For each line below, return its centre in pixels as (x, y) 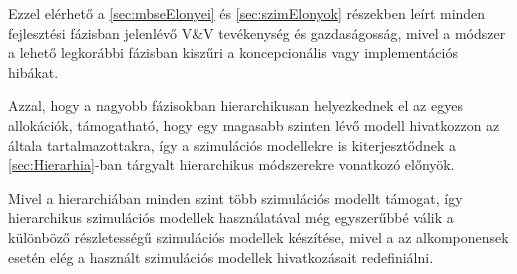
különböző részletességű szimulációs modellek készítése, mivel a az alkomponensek (258, 236)
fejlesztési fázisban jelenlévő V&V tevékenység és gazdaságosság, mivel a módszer (257, 32)
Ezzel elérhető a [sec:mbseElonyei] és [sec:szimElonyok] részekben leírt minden (247, 13)
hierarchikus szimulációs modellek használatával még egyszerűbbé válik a (231, 217)
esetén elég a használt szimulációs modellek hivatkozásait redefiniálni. (221, 256)
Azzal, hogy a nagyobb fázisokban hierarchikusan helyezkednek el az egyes (235, 105)
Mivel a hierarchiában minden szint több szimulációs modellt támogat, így (235, 197)
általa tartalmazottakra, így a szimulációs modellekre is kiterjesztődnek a (232, 144)
